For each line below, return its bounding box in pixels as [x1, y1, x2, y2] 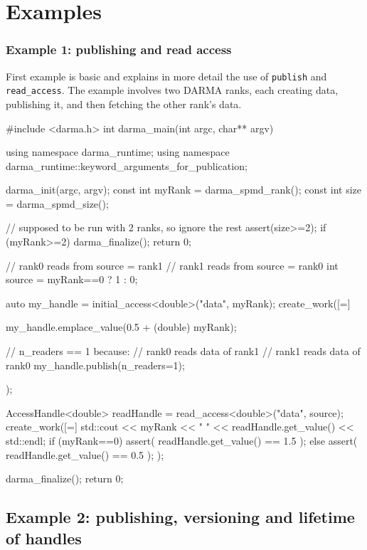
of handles [6, 527, 82, 549]
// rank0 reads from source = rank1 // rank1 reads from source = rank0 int [6, 258, 339, 273]
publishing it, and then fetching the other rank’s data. [6, 96, 242, 111]
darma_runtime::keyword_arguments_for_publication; [6, 158, 248, 173]
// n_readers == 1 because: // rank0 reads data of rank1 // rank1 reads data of [6, 344, 361, 359]
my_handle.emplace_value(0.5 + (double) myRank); [6, 319, 237, 334]
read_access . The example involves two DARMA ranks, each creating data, [6, 83, 339, 97]
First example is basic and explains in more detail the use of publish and [6, 68, 327, 83]
